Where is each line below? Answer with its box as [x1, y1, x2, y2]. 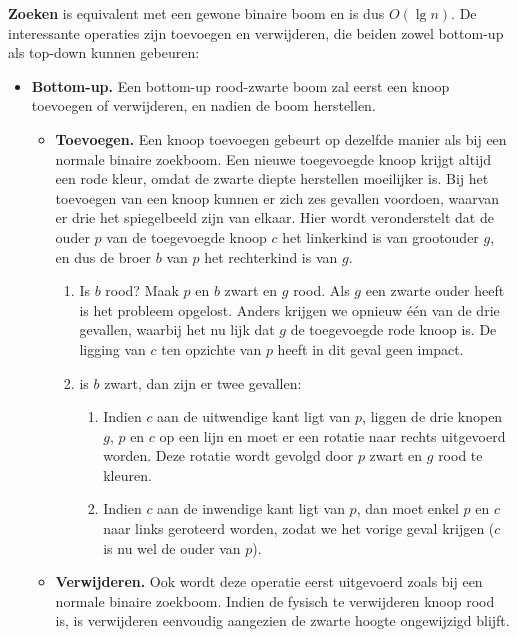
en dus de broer [55, 246, 152, 267]
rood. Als [293, 280, 350, 301]
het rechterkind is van [204, 246, 338, 267]
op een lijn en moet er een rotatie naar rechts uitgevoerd [159, 425, 506, 446]
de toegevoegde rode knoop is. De [290, 319, 497, 340]
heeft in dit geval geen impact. [277, 338, 464, 359]
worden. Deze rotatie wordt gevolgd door [103, 445, 354, 466]
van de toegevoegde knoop [106, 226, 267, 247]
